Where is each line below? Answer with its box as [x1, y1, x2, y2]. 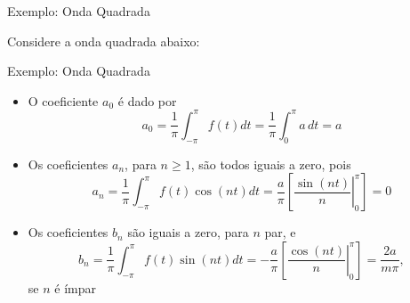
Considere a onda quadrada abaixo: [7, 31, 200, 50]
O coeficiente [28, 91, 99, 110]
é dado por [117, 91, 177, 110]
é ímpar [54, 278, 96, 297]
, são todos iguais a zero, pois [190, 154, 351, 173]
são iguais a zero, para [127, 223, 249, 242]
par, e [264, 223, 296, 242]
